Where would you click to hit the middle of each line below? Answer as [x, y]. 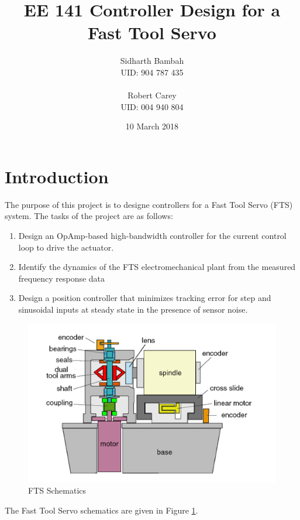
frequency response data [62, 278]
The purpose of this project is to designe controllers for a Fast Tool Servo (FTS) [149, 204]
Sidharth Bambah [152, 61]
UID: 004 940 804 [152, 106]
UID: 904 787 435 [152, 72]
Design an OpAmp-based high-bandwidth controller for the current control [152, 235]
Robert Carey [152, 95]
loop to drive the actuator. [66, 247]
